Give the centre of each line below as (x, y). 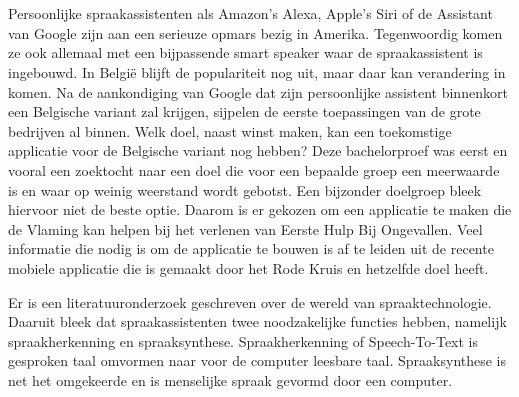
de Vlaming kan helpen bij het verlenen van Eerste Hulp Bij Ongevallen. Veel (245, 228)
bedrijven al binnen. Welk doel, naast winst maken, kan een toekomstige (230, 130)
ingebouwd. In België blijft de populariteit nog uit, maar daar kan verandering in (257, 71)
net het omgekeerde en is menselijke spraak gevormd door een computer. (230, 379)
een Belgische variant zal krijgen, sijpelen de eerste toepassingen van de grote (244, 111)
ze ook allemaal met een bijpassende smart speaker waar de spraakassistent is (245, 52)
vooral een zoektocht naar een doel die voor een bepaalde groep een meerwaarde (254, 169)
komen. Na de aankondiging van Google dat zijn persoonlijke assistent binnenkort (258, 91)
